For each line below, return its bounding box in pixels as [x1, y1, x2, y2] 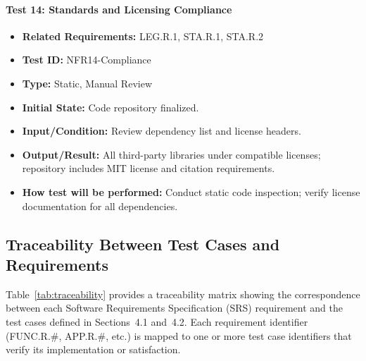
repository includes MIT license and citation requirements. [22, 161, 275, 176]
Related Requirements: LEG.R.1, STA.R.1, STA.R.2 [22, 28, 264, 43]
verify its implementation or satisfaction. [6, 342, 181, 357]
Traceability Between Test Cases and [6, 233, 280, 255]
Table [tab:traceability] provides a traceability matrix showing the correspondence [6, 286, 360, 301]
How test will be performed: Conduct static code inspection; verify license [22, 184, 360, 199]
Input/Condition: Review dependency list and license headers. [22, 123, 301, 138]
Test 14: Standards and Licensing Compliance [6, 1, 232, 16]
